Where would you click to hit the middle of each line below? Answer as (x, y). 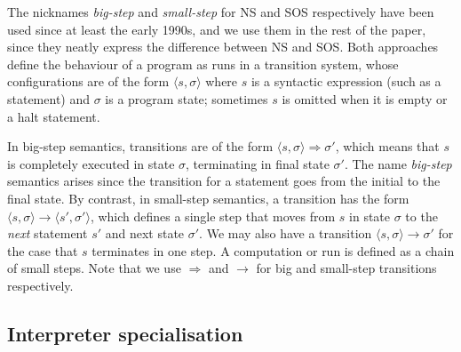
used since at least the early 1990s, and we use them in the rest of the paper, (217, 29)
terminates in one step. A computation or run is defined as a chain (273, 250)
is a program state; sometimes (187, 98)
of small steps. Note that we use (94, 268)
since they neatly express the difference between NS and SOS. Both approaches (223, 47)
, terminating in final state (258, 163)
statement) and (49, 98)
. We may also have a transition (286, 233)
